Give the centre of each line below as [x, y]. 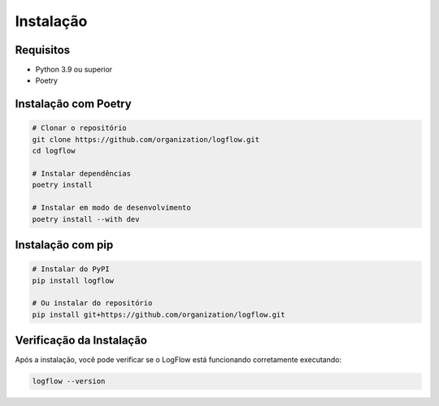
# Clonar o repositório [80, 128]
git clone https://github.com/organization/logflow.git [146, 139]
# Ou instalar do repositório [92, 303]
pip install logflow [73, 281]
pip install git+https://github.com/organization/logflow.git [159, 314]
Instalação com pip [64, 245]
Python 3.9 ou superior [74, 70]
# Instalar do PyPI [71, 269]
